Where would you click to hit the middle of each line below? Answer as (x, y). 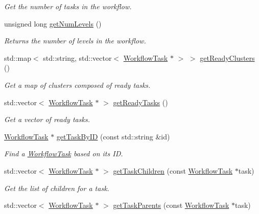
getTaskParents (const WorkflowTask (171, 205)
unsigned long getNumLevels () (53, 23)
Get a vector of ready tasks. (47, 119)
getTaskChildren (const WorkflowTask (173, 170)
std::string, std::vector (77, 57)
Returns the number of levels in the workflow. (75, 41)
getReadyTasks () (140, 102)
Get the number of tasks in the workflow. (68, 6)
